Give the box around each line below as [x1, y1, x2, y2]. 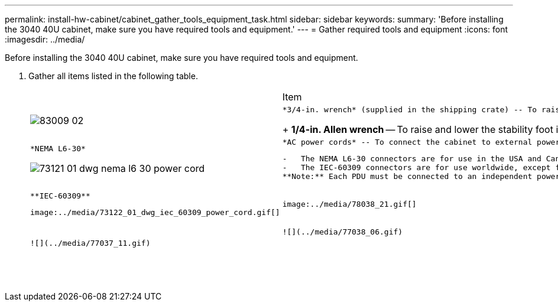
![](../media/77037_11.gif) [30, 239, 151, 248]
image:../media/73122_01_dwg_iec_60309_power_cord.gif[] [30, 208, 280, 217]
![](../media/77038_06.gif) [282, 227, 403, 236]
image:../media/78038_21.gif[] [282, 200, 417, 209]
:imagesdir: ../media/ [5, 34, 85, 44]
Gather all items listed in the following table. [28, 71, 198, 81]
